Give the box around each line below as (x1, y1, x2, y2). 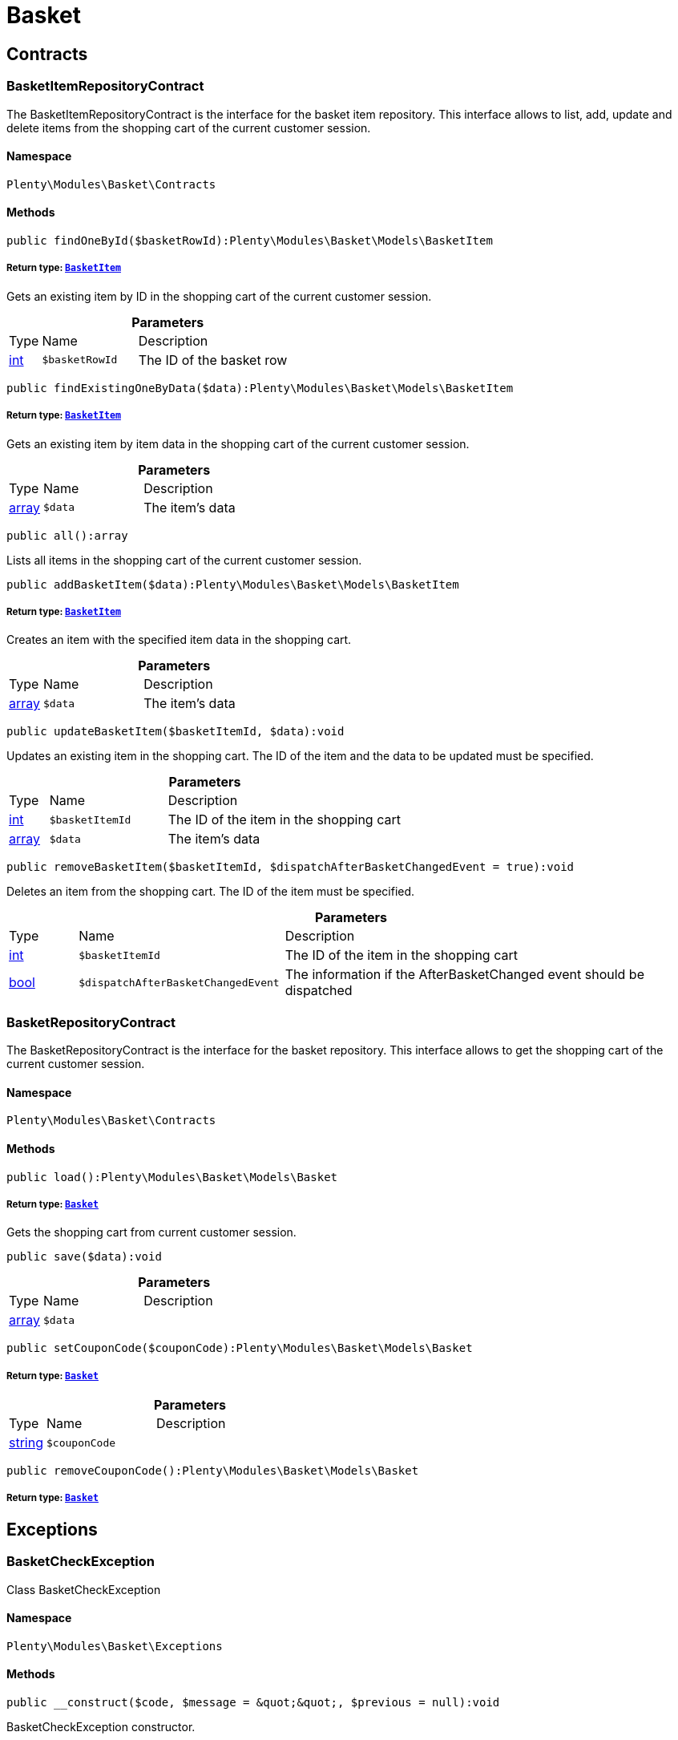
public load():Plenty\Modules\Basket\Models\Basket (6, 1170, 338, 1184)
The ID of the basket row (138, 351, 288, 368)
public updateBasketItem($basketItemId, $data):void (6, 725, 345, 738)
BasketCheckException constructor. (6, 1720, 196, 1734)
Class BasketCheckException (6, 1582, 161, 1596)
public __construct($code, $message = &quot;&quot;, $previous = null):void (6, 1696, 500, 1710)
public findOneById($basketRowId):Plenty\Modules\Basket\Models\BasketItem (6, 233, 493, 247)
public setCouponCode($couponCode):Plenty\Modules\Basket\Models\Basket (6, 1341, 473, 1355)
